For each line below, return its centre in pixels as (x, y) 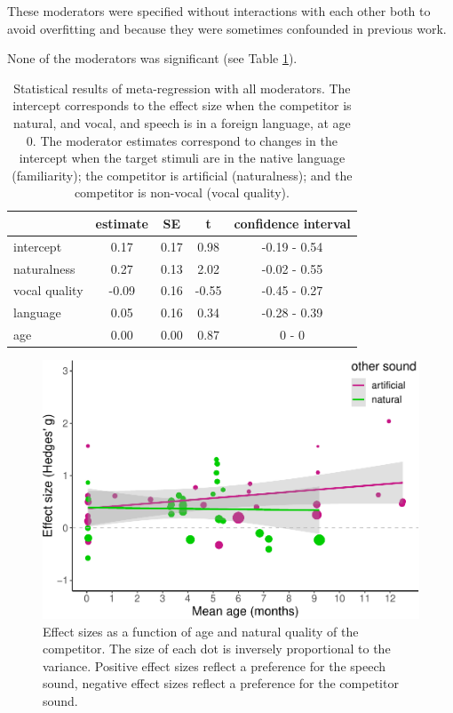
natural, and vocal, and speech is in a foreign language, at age (182, 122)
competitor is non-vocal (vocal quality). (182, 192)
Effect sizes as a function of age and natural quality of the (201, 631)
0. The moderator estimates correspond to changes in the (182, 140)
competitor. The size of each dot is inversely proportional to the (217, 649)
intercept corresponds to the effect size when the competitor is (182, 105)
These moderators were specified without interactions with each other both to (219, 11)
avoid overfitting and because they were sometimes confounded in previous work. (227, 28)
